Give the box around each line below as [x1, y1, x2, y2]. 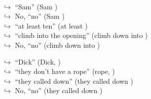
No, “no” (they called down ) [15, 85, 103, 96]
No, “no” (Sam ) [15, 11, 65, 21]
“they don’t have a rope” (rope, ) [15, 66, 115, 76]
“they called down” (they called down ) [15, 75, 133, 86]
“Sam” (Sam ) [15, 1, 58, 11]
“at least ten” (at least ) [15, 20, 88, 31]
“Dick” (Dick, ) [15, 56, 61, 66]
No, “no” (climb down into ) [15, 39, 100, 50]
